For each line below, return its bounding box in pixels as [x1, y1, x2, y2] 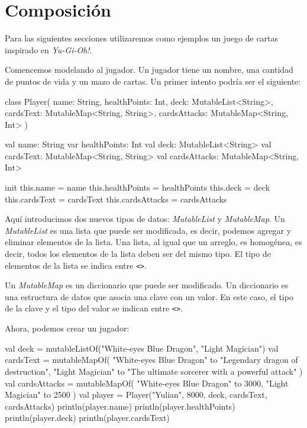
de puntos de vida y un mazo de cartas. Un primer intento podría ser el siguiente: [5, 75, 301, 87]
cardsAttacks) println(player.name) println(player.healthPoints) [5, 400, 235, 412]
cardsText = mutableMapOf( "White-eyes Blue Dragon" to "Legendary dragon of [5, 353, 298, 366]
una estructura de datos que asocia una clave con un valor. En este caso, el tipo [5, 290, 293, 303]
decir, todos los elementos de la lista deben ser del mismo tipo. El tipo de [5, 247, 271, 260]
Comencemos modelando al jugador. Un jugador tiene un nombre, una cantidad [5, 63, 293, 76]
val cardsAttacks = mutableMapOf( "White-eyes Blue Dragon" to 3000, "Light [5, 376, 289, 389]
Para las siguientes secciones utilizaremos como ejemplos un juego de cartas [5, 32, 279, 44]
